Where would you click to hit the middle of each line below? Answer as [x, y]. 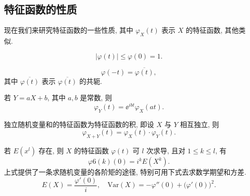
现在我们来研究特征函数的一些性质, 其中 [69, 30]
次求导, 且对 [166, 151]
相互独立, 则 [199, 124]
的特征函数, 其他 [212, 30]
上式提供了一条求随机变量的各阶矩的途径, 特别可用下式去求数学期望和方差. [125, 172]
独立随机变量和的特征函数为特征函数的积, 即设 [79, 124]
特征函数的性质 [40, 9]
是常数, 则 [96, 98]
